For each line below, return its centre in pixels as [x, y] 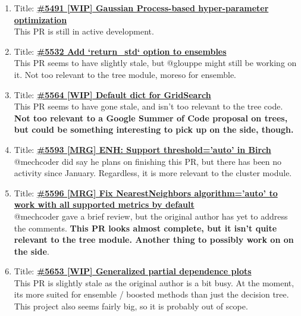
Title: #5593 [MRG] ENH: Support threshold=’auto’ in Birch [142, 149]
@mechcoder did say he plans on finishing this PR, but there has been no [148, 161]
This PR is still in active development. [84, 31]
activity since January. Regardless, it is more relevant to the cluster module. [153, 173]
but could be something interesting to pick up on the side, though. [154, 129]
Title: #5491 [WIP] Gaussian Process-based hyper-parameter [141, 8]
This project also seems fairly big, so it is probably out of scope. [131, 306]
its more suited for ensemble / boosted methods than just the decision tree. [151, 294]
